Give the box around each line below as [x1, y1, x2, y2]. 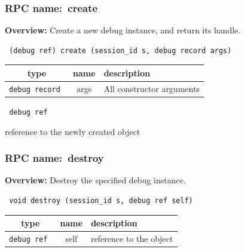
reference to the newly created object [5, 125, 140, 137]
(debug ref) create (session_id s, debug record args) [9, 46, 232, 55]
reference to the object [91, 232, 173, 244]
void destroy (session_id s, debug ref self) [9, 196, 193, 205]
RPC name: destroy [5, 150, 104, 165]
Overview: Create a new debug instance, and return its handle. [5, 24, 241, 36]
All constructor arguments [103, 82, 200, 94]
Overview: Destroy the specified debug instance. [5, 174, 186, 186]
